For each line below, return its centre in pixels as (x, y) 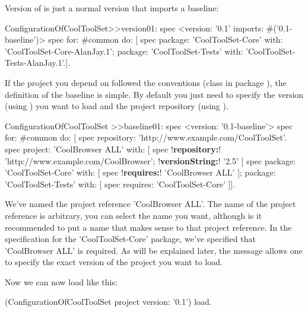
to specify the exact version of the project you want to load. (114, 262)
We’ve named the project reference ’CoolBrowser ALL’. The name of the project (150, 204)
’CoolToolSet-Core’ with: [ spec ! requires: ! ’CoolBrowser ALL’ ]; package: (140, 172)
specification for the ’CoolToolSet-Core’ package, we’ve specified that (130, 239)
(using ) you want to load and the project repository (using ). (117, 106)
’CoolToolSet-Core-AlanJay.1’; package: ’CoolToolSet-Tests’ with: (124, 51)
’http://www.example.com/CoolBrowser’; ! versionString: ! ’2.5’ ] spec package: (150, 160)
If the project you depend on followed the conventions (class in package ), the (146, 82)
